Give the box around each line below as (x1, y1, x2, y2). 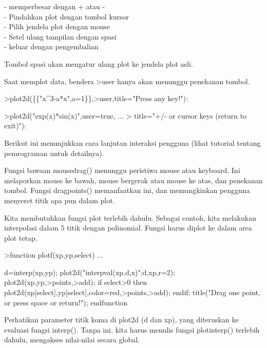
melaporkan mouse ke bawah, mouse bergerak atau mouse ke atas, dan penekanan (4, 175, 263, 185)
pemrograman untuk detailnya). (4, 147, 104, 158)
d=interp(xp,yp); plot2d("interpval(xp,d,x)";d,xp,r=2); (4, 266, 176, 277)
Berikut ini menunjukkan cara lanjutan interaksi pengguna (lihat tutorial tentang (4, 137, 261, 148)
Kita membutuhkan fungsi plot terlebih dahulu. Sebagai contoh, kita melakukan (4, 212, 256, 223)
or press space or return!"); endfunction (4, 297, 128, 307)
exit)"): (4, 120, 26, 131)
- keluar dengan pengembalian (4, 41, 99, 52)
